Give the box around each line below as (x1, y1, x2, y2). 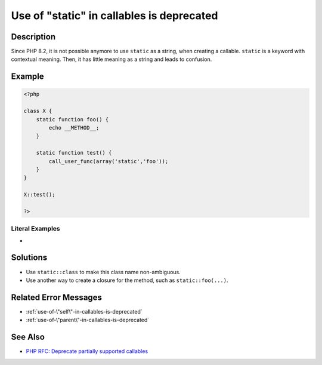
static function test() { (36, 149, 112, 157)
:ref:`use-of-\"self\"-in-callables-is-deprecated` (26, 308, 143, 315)
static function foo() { (36, 116, 109, 122)
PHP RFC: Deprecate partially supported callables (26, 348, 148, 355)
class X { (23, 108, 52, 115)
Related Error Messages (11, 292, 103, 302)
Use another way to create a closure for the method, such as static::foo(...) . (26, 277, 229, 284)
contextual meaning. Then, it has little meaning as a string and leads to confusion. (11, 56, 212, 63)
